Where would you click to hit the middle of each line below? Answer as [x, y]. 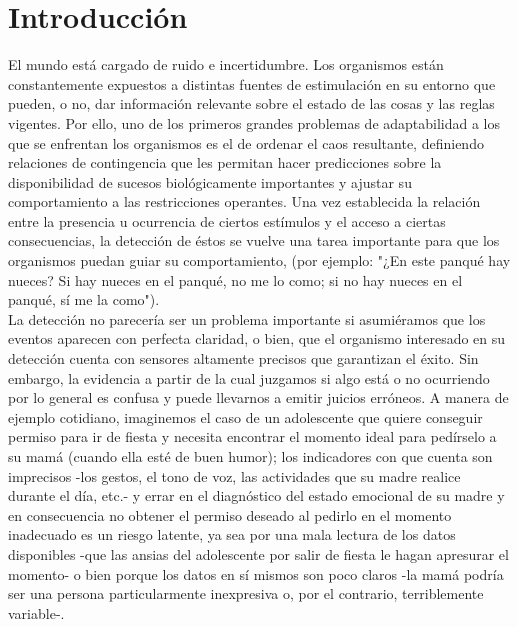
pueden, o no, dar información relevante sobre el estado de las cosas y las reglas [251, 103]
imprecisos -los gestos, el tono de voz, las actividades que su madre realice [234, 475]
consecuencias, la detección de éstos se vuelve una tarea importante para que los [254, 240]
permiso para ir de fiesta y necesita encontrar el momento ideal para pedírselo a [252, 436]
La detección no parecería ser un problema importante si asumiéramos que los [247, 318]
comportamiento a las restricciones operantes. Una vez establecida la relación [244, 201]
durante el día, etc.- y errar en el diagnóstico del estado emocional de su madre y [256, 495]
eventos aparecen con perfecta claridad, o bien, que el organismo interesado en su [257, 338]
